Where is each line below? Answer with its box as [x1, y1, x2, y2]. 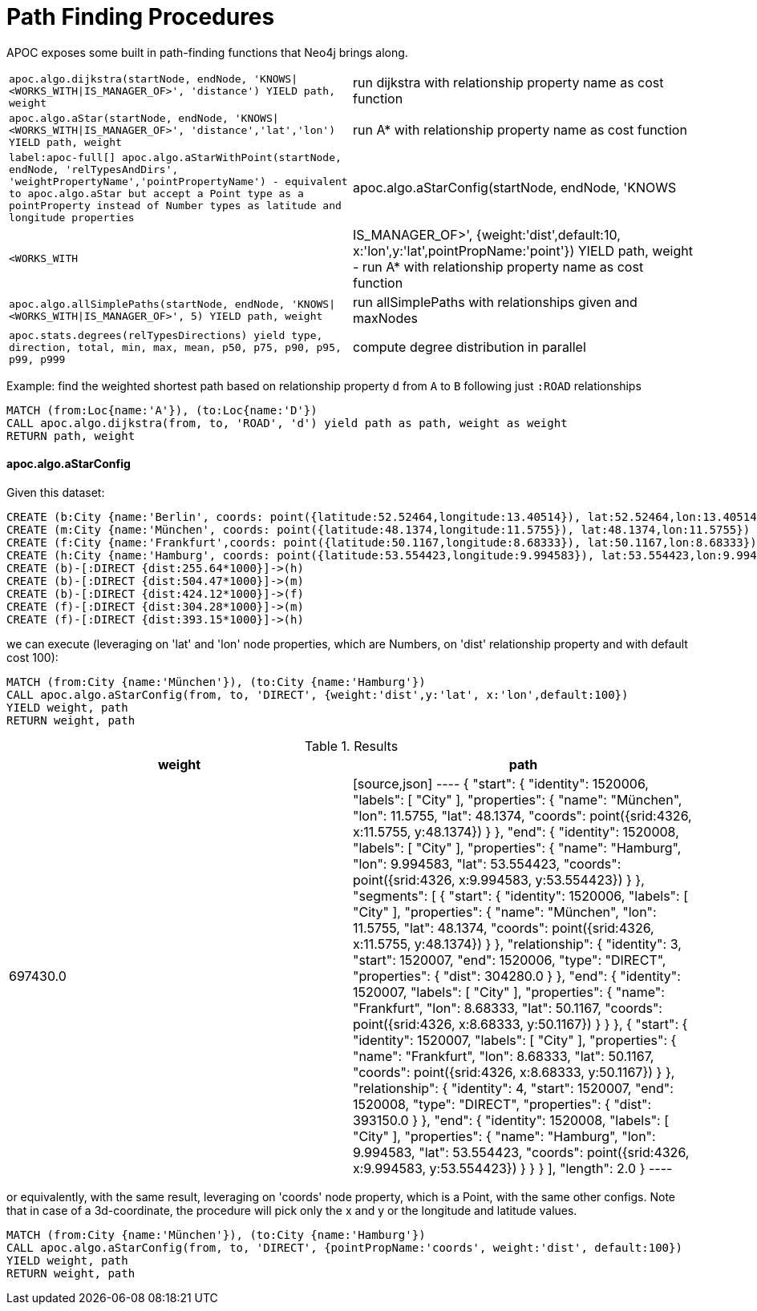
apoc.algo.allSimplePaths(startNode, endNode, [9, 297, 285, 310]
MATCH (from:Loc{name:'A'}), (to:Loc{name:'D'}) [6, 403, 318, 417]
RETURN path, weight [6, 429, 136, 442]
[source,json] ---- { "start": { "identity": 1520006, [353, 775, 649, 792]
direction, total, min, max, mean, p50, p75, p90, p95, [9, 341, 342, 353]
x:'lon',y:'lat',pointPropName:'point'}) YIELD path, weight [353, 242, 693, 259]
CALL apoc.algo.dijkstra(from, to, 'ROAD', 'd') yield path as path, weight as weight [6, 416, 568, 430]
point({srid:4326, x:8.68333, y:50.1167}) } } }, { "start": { [353, 1015, 688, 1032]
